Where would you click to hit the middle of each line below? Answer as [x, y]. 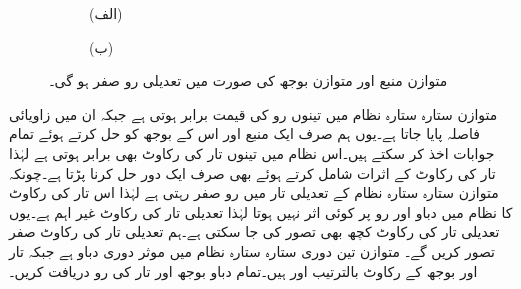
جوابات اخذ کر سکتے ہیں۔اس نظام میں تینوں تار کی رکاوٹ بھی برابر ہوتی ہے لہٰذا [252, 152]
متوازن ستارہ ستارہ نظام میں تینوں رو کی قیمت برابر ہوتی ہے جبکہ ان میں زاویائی [253, 113]
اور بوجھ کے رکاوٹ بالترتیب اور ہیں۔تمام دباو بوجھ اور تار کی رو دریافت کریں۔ [243, 270]
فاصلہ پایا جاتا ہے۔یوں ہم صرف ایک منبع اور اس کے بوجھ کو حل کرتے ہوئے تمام [244, 133]
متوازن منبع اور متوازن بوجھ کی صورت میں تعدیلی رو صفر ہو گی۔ [248, 80]
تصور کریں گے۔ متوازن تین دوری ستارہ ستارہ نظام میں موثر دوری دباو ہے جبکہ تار [252, 250]
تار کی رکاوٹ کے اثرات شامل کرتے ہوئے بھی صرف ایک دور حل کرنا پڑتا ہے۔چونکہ [252, 172]
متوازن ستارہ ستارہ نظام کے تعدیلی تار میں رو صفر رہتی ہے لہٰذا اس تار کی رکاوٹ [254, 192]
